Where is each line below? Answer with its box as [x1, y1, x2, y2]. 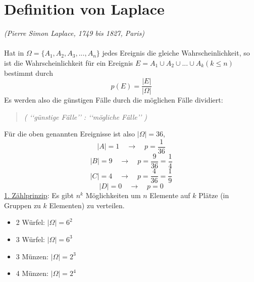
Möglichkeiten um [85, 190, 141, 201]
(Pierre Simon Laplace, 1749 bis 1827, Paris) [4, 28, 145, 38]
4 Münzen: [16, 268, 48, 278]
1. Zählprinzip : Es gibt [4, 190, 74, 201]
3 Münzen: [16, 251, 48, 261]
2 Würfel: [16, 217, 45, 227]
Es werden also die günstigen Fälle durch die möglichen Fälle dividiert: [4, 95, 223, 105]
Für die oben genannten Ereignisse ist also [4, 128, 135, 139]
